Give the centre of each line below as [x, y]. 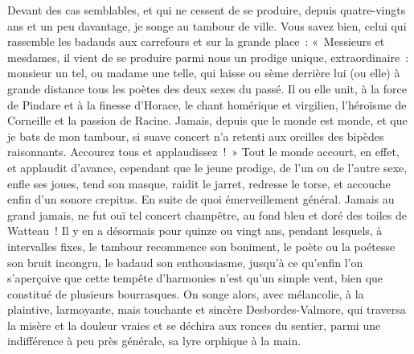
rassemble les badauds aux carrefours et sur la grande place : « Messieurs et [196, 41]
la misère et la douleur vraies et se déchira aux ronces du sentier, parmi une [194, 325]
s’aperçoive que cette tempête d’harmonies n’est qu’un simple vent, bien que [195, 278]
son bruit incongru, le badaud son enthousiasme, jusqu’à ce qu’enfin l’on [185, 262]
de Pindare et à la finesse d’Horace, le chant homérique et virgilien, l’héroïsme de [207, 104]
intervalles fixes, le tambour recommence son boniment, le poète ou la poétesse [201, 246]
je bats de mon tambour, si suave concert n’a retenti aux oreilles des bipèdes [196, 136]
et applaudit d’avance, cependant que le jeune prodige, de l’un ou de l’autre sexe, [207, 167]
